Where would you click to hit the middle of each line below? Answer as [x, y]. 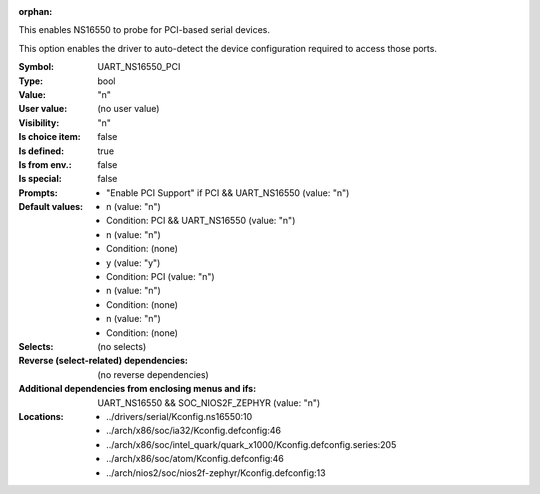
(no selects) [122, 346]
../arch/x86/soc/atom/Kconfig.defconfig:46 [195, 459]
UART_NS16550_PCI [139, 67]
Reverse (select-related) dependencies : [103, 361]
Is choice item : [49, 137]
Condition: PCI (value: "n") [160, 277]
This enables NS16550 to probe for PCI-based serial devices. [144, 30]
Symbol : [36, 67]
